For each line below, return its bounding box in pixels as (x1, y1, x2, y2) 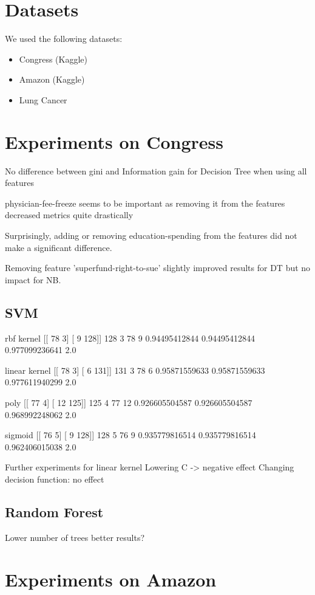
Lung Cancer (19, 93, 67, 106)
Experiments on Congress (5, 129, 223, 154)
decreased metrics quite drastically (5, 208, 134, 221)
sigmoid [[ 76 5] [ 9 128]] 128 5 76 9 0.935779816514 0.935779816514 (5, 428, 256, 441)
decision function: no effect (5, 472, 104, 485)
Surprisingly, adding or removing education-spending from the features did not (5, 229, 297, 241)
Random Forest (5, 502, 104, 521)
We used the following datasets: (5, 32, 123, 45)
